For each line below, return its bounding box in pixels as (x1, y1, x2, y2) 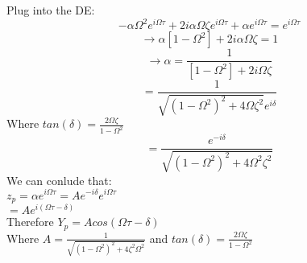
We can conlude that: (6, 171, 112, 188)
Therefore (6, 213, 54, 230)
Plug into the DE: (6, 2, 95, 18)
